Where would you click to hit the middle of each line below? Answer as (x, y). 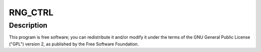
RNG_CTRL (31, 12)
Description (28, 25)
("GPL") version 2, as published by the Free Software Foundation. (74, 44)
